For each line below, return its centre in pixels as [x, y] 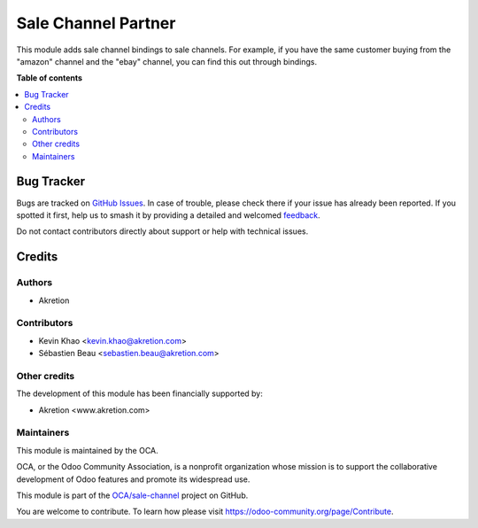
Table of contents [50, 78]
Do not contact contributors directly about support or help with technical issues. [162, 231]
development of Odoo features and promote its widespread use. [133, 479]
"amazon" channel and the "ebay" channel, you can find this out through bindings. [167, 61]
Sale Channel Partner [96, 23]
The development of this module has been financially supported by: [139, 393]
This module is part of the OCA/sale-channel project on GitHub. [132, 495]
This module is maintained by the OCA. [87, 450]
